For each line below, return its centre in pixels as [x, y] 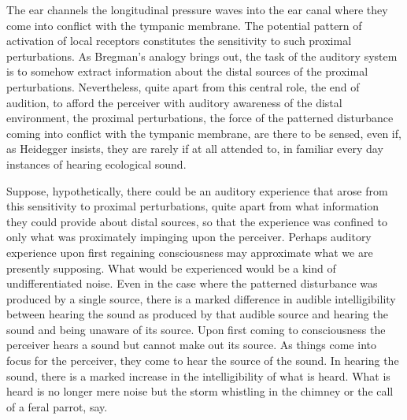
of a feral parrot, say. [57, 406]
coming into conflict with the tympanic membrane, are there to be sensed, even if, [204, 133]
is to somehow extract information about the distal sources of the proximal [187, 71]
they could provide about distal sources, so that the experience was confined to [197, 221]
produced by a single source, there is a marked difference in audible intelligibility [201, 298]
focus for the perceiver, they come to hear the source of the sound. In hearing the [203, 361]
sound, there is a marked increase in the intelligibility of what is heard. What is [198, 375]
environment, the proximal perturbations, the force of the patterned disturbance [200, 118]
